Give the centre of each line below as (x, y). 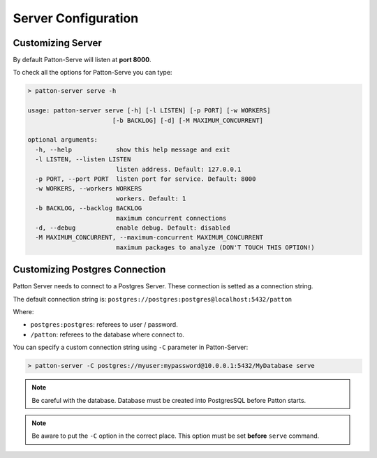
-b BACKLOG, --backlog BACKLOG (89, 208)
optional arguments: (62, 140)
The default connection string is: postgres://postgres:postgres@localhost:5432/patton (153, 299)
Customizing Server (58, 43)
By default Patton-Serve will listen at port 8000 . (82, 60)
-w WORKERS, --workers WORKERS (89, 189)
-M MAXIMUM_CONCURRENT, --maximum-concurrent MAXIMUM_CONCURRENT (149, 238)
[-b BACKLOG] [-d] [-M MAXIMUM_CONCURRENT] (188, 120)
